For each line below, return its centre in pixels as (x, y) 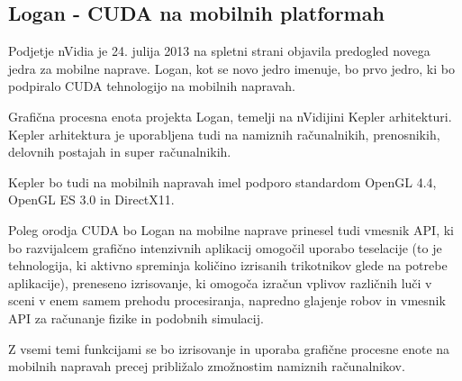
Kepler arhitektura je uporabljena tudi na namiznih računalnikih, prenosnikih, (224, 134)
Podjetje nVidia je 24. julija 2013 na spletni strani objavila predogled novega (219, 51)
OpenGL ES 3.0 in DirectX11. (91, 200)
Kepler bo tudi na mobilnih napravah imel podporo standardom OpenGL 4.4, (222, 181)
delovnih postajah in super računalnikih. (120, 152)
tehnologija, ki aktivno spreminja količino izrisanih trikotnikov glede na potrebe (228, 265)
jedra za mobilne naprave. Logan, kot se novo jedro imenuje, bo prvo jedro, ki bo (231, 68)
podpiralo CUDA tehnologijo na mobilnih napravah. (152, 86)
